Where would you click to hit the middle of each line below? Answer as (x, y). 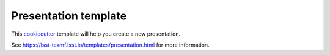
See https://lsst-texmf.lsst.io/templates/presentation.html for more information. (111, 45)
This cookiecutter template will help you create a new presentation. (96, 34)
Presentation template (69, 16)
